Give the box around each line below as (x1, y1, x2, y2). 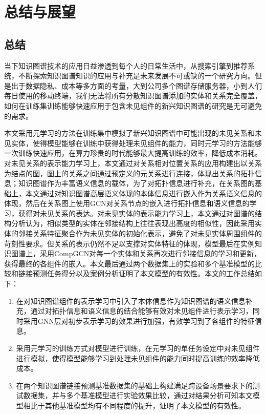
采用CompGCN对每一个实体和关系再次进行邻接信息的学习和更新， (39, 248, 261, 259)
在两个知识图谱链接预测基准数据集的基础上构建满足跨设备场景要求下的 (16, 380, 253, 390)
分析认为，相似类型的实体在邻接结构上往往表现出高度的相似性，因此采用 (11, 218, 255, 229)
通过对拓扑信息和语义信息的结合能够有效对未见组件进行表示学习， (30, 305, 253, 316)
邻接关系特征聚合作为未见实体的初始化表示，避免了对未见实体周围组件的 (18, 228, 262, 239)
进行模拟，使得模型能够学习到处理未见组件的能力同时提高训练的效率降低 (16, 353, 260, 363)
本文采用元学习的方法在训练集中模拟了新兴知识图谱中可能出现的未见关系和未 (4, 128, 262, 138)
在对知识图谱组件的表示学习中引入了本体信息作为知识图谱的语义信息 (16, 295, 246, 306)
